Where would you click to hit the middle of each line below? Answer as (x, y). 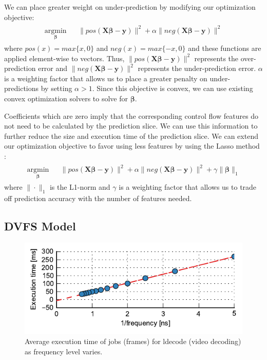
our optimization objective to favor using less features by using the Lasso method (132, 146)
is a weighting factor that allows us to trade (188, 187)
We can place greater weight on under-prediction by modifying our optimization (130, 7)
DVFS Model (40, 226)
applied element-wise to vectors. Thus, (64, 58)
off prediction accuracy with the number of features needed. (98, 198)
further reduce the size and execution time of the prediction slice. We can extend (131, 136)
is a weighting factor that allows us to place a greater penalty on (106, 78)
